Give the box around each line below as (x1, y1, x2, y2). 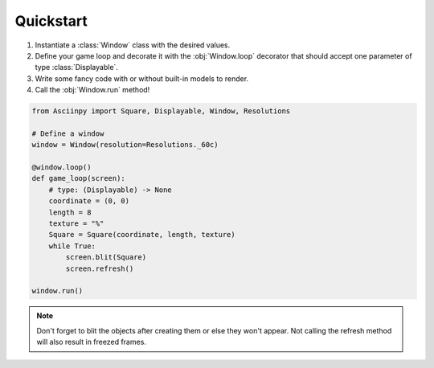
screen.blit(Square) (65, 253, 147, 262)
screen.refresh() (65, 264, 134, 273)
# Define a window (31, 129, 104, 138)
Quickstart (14, 12, 88, 30)
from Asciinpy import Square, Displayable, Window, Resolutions (31, 107, 291, 116)
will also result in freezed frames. (36, 337, 146, 347)
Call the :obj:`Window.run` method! (35, 85, 150, 95)
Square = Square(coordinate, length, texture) (48, 230, 236, 239)
